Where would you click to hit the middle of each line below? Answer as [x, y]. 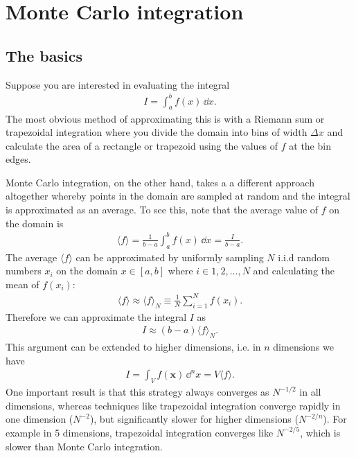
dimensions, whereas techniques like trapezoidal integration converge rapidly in [173, 405]
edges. [18, 159]
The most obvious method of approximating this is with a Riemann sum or [165, 118]
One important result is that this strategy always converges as [137, 392]
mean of [23, 284]
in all [310, 392]
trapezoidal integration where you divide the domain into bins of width [157, 132]
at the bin [310, 145]
